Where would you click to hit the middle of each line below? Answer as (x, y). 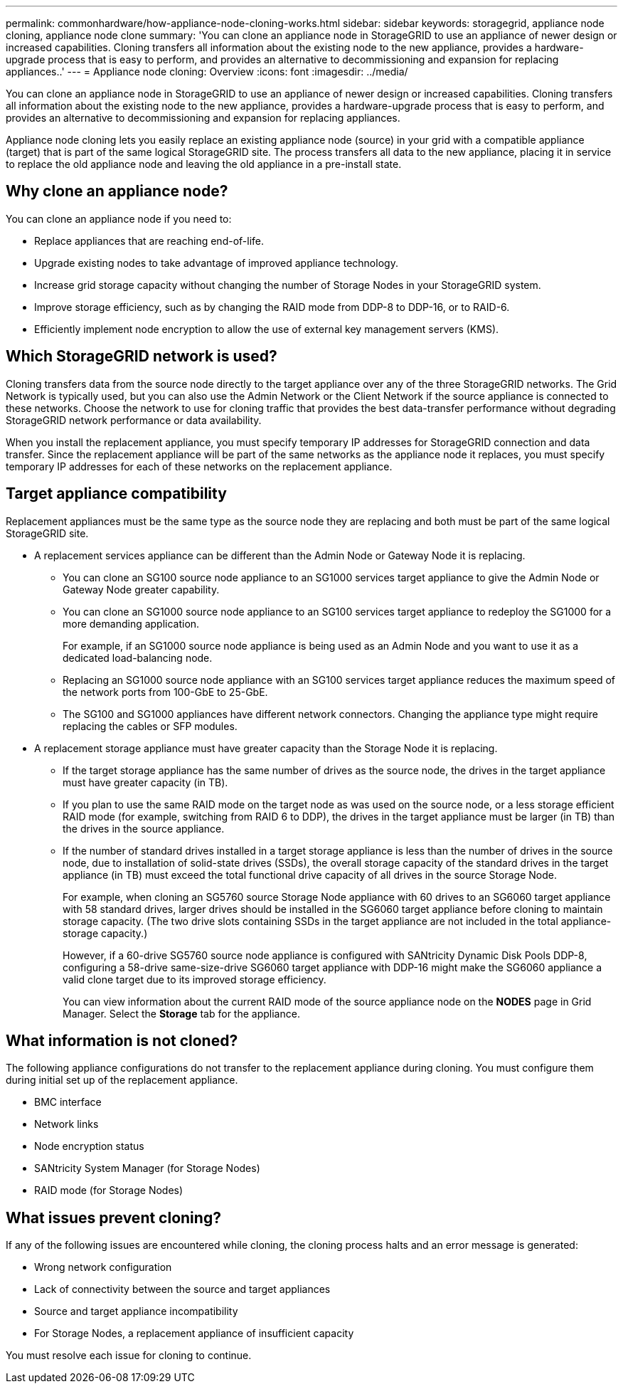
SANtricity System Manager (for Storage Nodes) (147, 1168)
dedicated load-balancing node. (138, 657)
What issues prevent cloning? (113, 1218)
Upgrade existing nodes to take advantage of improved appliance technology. (216, 263)
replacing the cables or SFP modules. (150, 726)
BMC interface (68, 1102)
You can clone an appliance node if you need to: (119, 218)
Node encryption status (89, 1146)
